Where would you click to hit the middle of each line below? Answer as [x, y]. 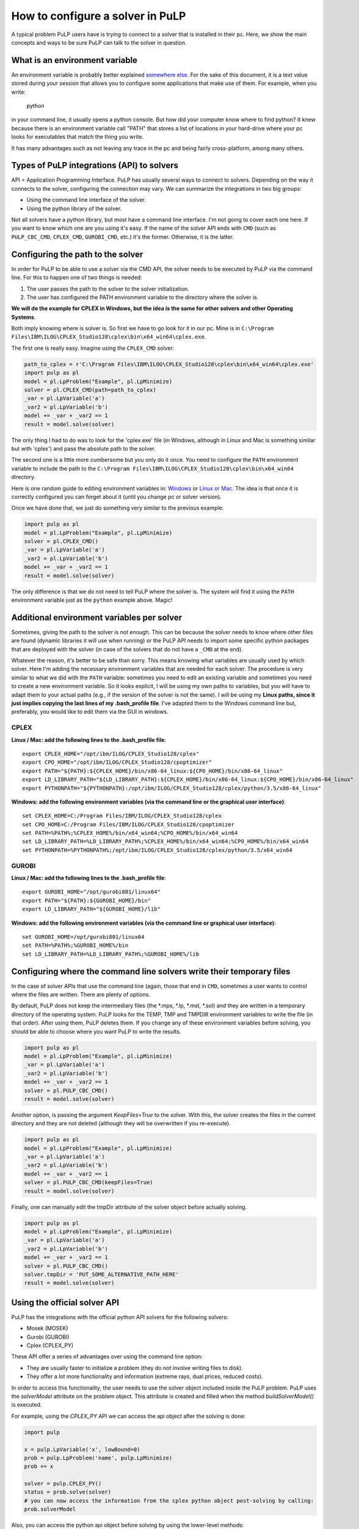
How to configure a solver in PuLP [99, 16]
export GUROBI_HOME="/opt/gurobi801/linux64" [92, 892]
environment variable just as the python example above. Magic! [92, 600]
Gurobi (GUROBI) [48, 1337]
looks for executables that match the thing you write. [78, 137]
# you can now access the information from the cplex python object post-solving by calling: [169, 1501]
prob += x [39, 1467]
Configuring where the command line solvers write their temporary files [151, 972]
